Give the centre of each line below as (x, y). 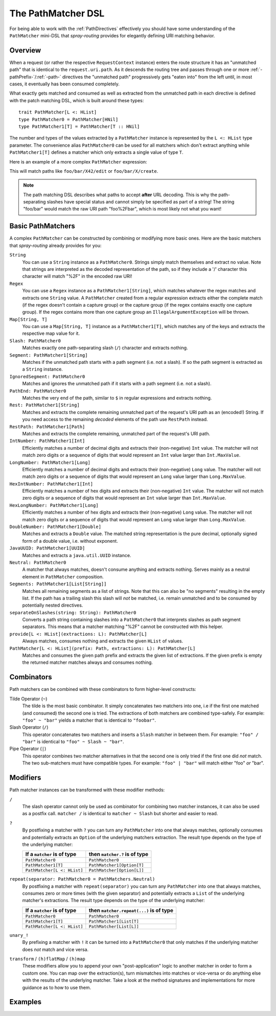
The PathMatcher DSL (57, 13)
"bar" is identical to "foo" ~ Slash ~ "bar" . (73, 742)
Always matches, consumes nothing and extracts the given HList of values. (103, 641)
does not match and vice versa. (55, 949)
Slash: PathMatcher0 (35, 341)
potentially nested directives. (53, 605)
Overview (25, 50)
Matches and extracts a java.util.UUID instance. (77, 555)
